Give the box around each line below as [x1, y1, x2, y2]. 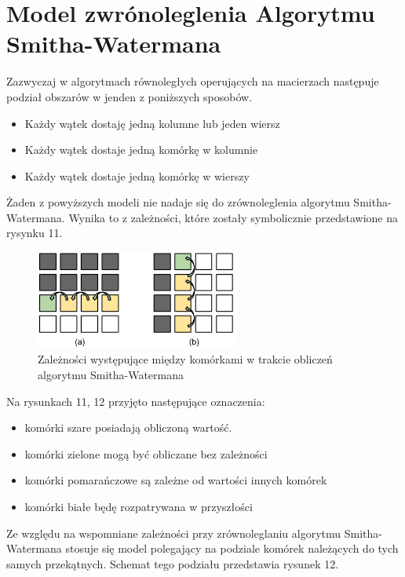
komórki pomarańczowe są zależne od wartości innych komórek [24, 472, 327, 488]
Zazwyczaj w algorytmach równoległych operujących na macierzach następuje [6, 73, 379, 89]
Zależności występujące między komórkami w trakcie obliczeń [38, 351, 333, 367]
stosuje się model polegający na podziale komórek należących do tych [65, 540, 399, 557]
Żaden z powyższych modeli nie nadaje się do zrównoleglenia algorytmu [6, 194, 350, 210]
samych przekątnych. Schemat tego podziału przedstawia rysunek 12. [6, 555, 339, 572]
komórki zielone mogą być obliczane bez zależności [24, 445, 268, 462]
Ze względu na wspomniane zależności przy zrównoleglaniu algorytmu [6, 524, 341, 541]
